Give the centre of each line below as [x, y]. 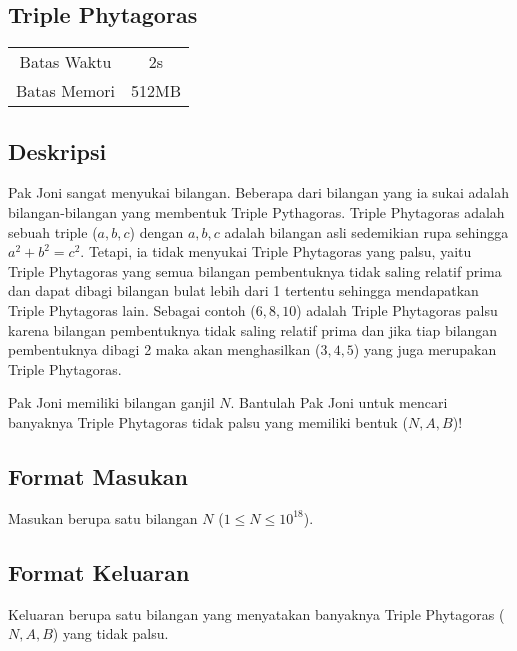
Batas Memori [66, 91]
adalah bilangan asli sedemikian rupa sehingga [366, 231]
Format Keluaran [99, 571]
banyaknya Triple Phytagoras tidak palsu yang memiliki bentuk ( [208, 421]
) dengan [156, 231]
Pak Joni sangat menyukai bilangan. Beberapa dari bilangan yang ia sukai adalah [259, 192]
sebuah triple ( [53, 231]
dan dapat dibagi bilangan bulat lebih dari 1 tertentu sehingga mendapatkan [243, 290]
